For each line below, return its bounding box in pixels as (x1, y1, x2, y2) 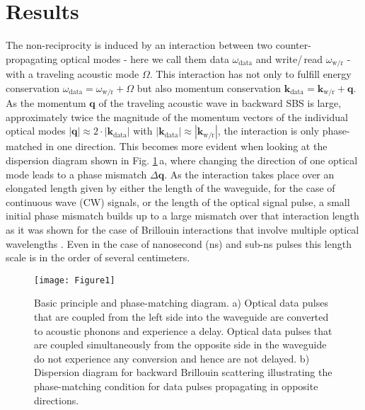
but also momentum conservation (137, 80, 281, 95)
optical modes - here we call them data (60, 51, 229, 66)
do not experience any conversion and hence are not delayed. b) (34, 351, 310, 365)
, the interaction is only (217, 123, 320, 138)
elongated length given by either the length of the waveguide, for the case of (6, 181, 335, 195)
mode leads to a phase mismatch (6, 166, 147, 181)
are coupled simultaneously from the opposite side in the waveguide (34, 337, 327, 352)
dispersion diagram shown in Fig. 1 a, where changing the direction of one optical (6, 153, 358, 167)
